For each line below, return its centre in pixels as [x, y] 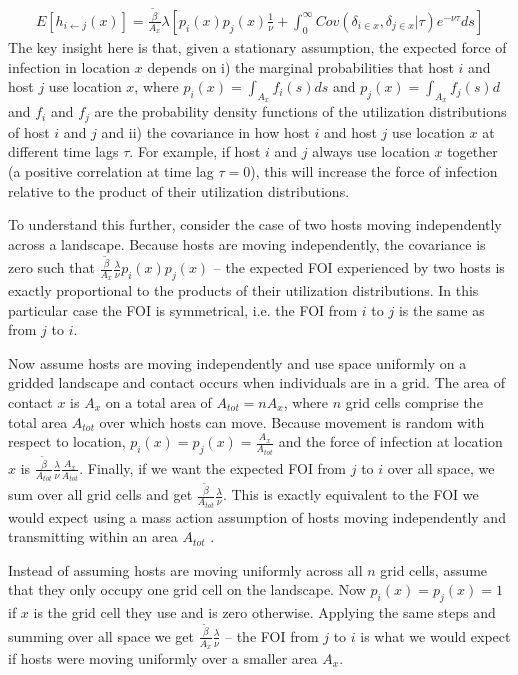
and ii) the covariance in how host [205, 131]
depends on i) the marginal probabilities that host [300, 66]
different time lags [63, 151]
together [472, 151]
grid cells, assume [434, 569]
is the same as [441, 309]
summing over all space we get [101, 635]
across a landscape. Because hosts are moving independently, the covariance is [247, 243]
